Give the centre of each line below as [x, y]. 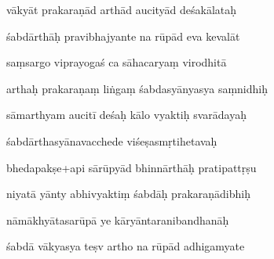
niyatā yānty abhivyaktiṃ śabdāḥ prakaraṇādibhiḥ [128, 194]
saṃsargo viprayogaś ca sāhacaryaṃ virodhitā [117, 62]
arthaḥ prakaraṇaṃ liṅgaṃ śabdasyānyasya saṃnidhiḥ [137, 88]
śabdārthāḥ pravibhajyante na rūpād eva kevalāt [123, 36]
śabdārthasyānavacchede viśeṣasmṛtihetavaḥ [112, 140]
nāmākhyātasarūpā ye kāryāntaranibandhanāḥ [118, 219]
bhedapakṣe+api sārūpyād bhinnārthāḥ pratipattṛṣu [132, 167]
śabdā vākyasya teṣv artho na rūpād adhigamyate [126, 246]
